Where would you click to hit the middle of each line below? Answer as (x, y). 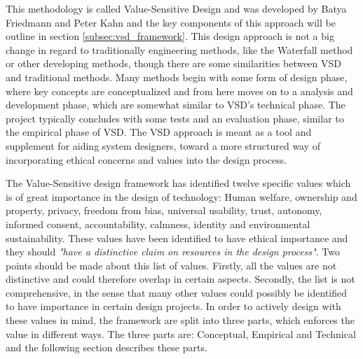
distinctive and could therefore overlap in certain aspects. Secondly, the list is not (180, 279)
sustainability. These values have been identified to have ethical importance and (177, 238)
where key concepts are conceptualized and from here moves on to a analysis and (179, 91)
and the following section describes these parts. (107, 347)
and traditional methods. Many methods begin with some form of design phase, (177, 77)
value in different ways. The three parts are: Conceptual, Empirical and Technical (181, 333)
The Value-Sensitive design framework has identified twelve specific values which (178, 183)
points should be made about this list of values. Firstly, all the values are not (171, 265)
